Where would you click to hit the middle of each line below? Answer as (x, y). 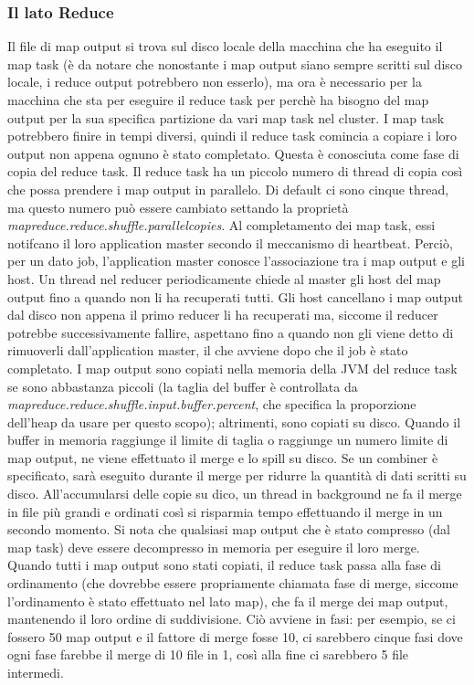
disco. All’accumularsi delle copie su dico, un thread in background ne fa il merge (235, 494)
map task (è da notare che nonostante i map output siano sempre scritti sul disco (235, 63)
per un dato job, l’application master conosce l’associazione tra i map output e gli (236, 261)
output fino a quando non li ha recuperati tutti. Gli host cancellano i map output (235, 296)
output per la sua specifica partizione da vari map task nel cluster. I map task (226, 117)
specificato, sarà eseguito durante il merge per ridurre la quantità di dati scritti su (237, 475)
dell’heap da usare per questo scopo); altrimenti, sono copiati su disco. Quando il (234, 422)
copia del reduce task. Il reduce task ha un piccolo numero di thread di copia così (235, 171)
